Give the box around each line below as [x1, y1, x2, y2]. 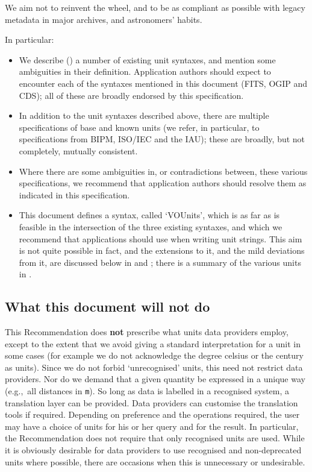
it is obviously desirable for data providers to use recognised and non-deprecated [5, 444, 302, 456]
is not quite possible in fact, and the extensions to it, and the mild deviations [19, 244, 305, 257]
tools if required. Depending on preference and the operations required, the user [5, 408, 300, 421]
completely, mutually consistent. [19, 144, 138, 157]
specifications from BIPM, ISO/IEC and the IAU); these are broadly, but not [19, 133, 305, 145]
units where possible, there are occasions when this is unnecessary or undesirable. [5, 455, 305, 468]
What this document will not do [5, 297, 210, 316]
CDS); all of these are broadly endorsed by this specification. [19, 89, 244, 101]
